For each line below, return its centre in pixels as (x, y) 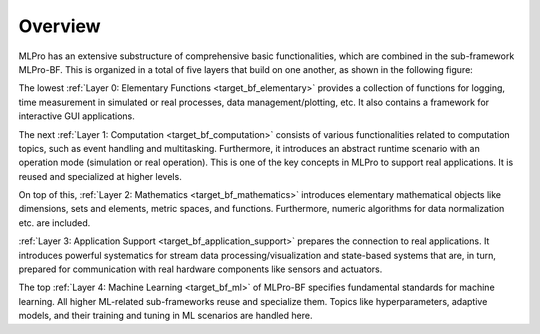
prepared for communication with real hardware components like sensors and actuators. (200, 269)
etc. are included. (54, 222)
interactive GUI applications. (76, 116)
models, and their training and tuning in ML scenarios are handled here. (165, 316)
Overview (59, 26)
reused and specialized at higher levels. (100, 176)
